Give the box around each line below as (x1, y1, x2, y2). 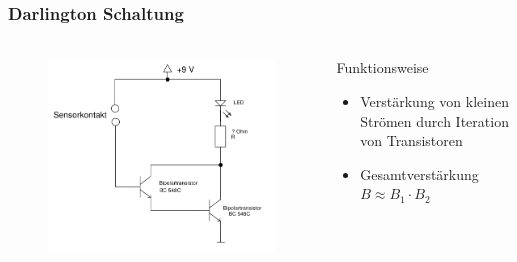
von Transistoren (360, 130, 463, 151)
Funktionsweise (336, 57, 429, 78)
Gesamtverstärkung (360, 163, 479, 184)
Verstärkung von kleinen (360, 91, 509, 112)
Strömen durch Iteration (360, 110, 509, 131)
